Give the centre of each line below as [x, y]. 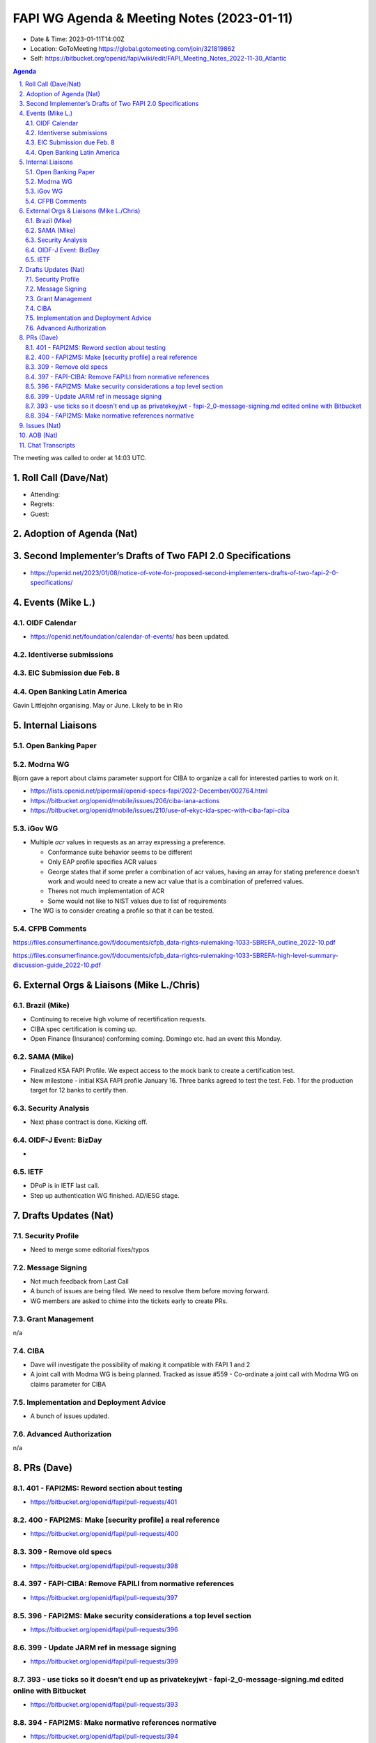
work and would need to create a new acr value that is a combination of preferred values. [176, 881]
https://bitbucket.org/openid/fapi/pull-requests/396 [104, 1629]
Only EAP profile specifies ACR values [102, 862]
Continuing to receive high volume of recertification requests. [118, 1019]
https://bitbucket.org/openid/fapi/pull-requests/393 [104, 1705]
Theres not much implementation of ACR [106, 891]
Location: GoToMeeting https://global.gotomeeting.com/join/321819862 [133, 48]
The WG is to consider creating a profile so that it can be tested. [122, 911]
